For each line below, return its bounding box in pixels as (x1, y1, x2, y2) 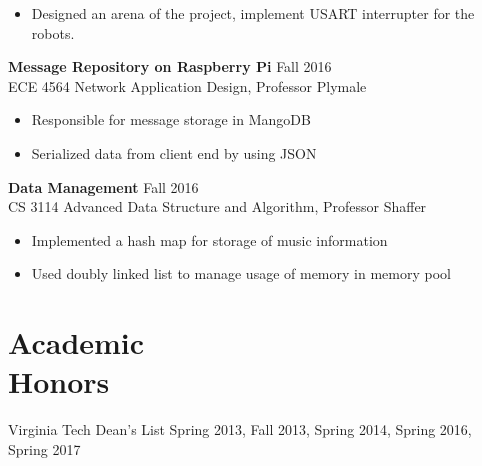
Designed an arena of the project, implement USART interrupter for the (31, 3, 475, 23)
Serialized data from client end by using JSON (31, 142, 317, 163)
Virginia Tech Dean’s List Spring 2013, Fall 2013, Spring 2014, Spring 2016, (8, 419, 472, 440)
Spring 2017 (8, 438, 81, 459)
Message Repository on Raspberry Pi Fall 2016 (8, 56, 332, 77)
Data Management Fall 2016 (8, 176, 199, 197)
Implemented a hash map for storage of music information (31, 229, 388, 250)
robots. (31, 22, 75, 43)
